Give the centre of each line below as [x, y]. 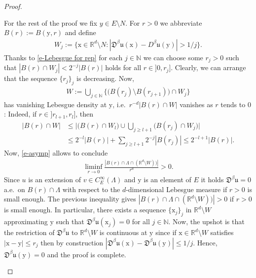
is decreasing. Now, [105, 78]
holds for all [123, 67]
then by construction [72, 242]
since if [166, 232]
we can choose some [173, 57]
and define [80, 32]
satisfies [222, 232]
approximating [26, 221]
